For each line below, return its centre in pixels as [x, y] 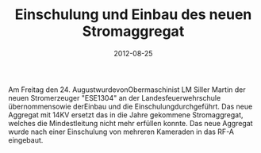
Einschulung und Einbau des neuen [133, 15]
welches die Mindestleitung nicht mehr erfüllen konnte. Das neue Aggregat [130, 123]
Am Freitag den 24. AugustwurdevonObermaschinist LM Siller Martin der [127, 90]
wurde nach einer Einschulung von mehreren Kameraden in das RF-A [121, 132]
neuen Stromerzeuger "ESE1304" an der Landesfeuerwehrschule [115, 98]
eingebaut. [26, 140]
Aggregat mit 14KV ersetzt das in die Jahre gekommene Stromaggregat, [126, 115]
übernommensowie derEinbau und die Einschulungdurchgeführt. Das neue [130, 106]
